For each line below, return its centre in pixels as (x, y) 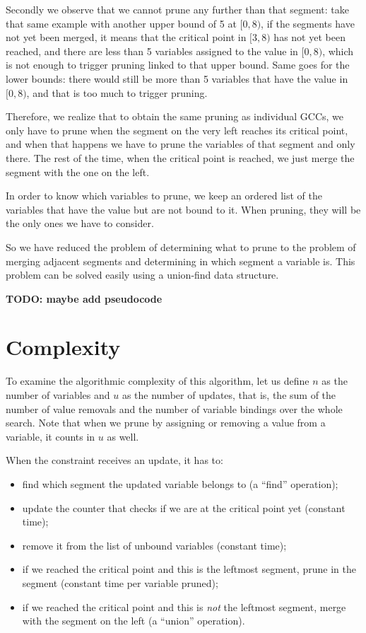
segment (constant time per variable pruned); (120, 582)
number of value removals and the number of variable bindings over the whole (174, 408)
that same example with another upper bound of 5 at (121, 23)
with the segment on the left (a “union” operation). (134, 621)
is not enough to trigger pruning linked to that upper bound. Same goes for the (178, 65)
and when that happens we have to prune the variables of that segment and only (181, 144)
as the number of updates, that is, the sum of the (229, 395)
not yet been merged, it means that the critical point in (126, 37)
